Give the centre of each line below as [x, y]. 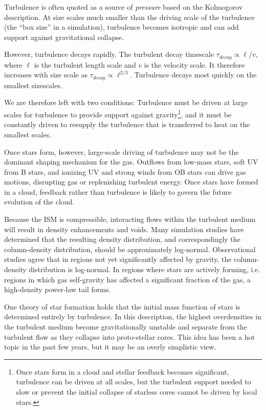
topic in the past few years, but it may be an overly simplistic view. [110, 347]
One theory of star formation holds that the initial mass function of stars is [122, 306]
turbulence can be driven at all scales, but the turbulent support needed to [134, 382]
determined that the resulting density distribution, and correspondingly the [122, 239]
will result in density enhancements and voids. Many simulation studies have [124, 229]
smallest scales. [28, 134]
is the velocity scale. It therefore [194, 64]
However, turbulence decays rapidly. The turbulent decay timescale [109, 54]
